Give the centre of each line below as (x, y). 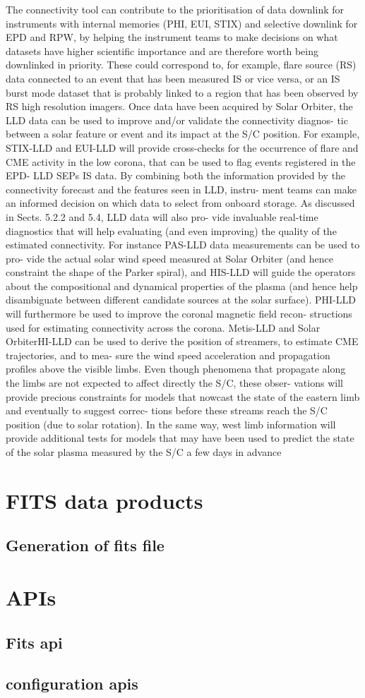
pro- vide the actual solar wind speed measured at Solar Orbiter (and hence (170, 258)
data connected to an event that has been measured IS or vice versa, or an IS (173, 78)
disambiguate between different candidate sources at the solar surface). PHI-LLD (181, 300)
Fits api (34, 642)
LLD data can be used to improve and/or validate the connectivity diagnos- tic (177, 120)
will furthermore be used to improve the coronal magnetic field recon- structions (179, 314)
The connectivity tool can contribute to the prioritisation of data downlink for (175, 9)
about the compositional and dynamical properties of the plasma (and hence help (182, 285)
